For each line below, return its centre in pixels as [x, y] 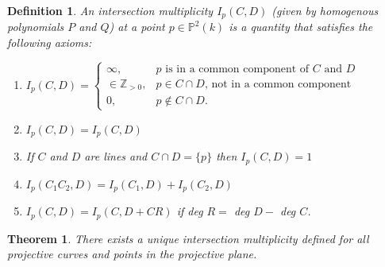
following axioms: [50, 43]
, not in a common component [278, 84]
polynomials [36, 27]
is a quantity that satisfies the [301, 27]
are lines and [116, 156]
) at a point [137, 27]
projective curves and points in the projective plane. [132, 254]
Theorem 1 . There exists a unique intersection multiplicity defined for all [188, 238]
